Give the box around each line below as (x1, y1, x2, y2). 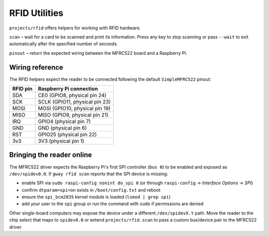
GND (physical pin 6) (38, 124, 87, 131)
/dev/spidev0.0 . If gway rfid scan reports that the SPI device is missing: (9, 171, 168, 177)
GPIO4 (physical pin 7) (38, 118, 91, 125)
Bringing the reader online (9, 151, 92, 159)
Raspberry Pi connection (38, 85, 98, 92)
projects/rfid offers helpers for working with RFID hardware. (9, 25, 141, 31)
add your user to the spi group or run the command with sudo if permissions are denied (21, 201, 204, 207)
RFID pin (12, 85, 32, 92)
